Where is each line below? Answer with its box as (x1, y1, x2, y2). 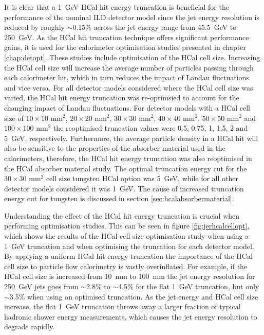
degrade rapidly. (4, 321, 55, 332)
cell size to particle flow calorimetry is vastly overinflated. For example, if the (4, 260, 248, 271)
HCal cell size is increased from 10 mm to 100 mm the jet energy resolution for (4, 271, 255, 281)
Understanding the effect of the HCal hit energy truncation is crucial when (4, 210, 240, 221)
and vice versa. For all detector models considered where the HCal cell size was (4, 82, 253, 93)
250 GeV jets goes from (4, 281, 79, 292)
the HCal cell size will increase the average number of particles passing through (4, 62, 254, 73)
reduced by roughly (4, 22, 65, 32)
